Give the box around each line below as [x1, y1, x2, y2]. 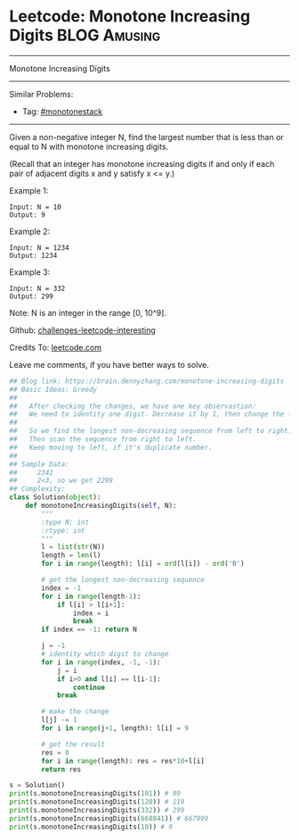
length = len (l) [41, 551, 101, 560]
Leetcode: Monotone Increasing [9, 6, 251, 27]
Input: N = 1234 [9, 243, 69, 252]
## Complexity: [9, 485, 66, 494]
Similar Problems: [9, 88, 74, 99]
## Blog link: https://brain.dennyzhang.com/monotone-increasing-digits [9, 377, 285, 386]
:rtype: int [41, 526, 86, 535]
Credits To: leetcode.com [9, 342, 102, 353]
